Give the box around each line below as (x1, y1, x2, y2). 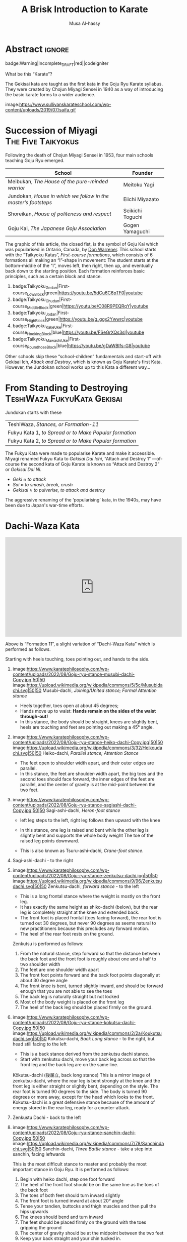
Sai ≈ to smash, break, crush (12, 482, 73, 488)
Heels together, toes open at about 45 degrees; (20, 703, 119, 709)
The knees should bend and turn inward (20, 1214, 103, 1220)
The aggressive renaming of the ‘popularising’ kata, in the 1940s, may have (5, 497, 161, 503)
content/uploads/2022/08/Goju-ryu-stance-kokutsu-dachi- (12, 1020, 136, 1026)
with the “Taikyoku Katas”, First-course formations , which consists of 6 (5, 252, 153, 258)
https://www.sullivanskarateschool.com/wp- (19, 101, 111, 107)
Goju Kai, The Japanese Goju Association (8, 225, 106, 232)
